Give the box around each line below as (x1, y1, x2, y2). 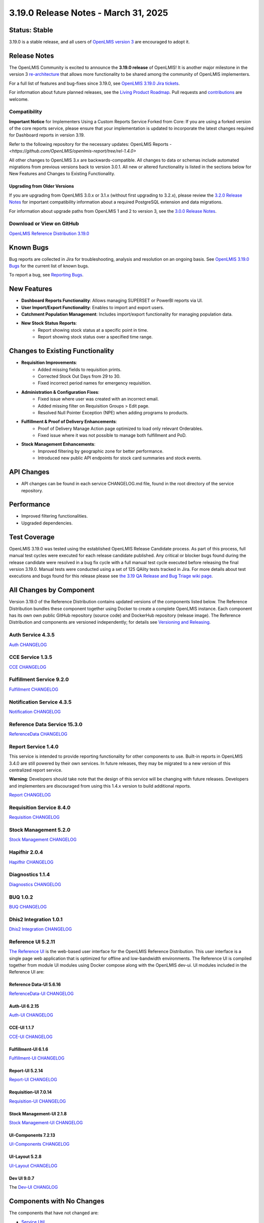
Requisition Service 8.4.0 (9, 804, 71, 811)
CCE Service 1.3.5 (9, 654, 52, 660)
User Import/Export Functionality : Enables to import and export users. (21, 304, 164, 310)
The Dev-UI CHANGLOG (9, 1184, 58, 1190)
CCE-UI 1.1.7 (9, 1025, 34, 1031)
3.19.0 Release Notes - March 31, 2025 (9, 7, 168, 18)
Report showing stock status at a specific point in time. (38, 327, 149, 333)
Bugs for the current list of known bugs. (9, 263, 89, 269)
